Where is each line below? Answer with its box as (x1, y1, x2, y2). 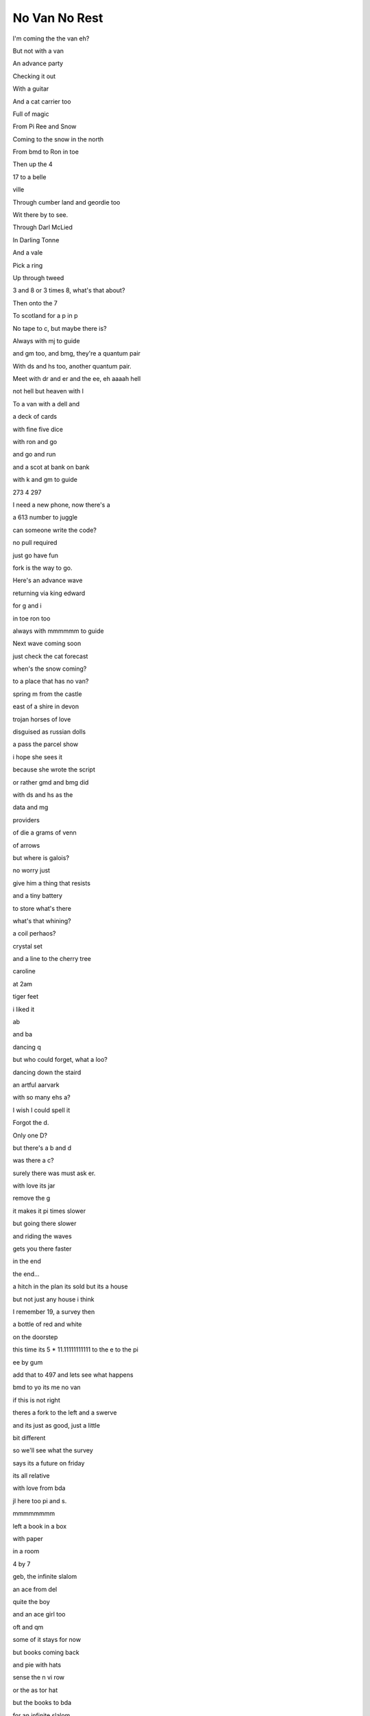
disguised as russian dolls (12, 728, 86, 736)
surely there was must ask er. (12, 1169, 96, 1177)
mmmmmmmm (12, 1509, 56, 1518)
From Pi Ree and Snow (12, 122, 77, 130)
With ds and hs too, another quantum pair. (12, 362, 132, 370)
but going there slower (12, 1219, 77, 1228)
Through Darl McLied (12, 223, 73, 231)
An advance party (12, 59, 64, 68)
